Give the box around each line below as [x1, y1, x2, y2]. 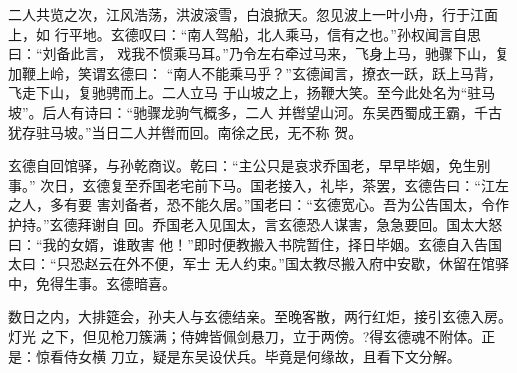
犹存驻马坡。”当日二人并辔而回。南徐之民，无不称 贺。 [8, 121, 363, 142]
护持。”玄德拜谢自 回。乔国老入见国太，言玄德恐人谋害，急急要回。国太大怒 [8, 213, 503, 234]
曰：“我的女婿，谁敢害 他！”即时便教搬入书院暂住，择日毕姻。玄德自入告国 [8, 233, 502, 254]
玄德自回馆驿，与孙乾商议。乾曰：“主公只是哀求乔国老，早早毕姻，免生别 [8, 155, 491, 176]
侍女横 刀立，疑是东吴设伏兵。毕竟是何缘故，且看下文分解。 [63, 345, 461, 366]
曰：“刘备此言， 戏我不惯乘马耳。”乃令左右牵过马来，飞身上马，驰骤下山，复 [8, 43, 509, 64]
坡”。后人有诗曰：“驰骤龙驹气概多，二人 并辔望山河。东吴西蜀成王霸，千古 [8, 101, 502, 122]
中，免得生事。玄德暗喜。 [8, 272, 176, 293]
